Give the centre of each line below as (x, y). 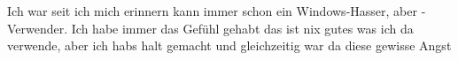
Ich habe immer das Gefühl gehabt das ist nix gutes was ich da (242, 28)
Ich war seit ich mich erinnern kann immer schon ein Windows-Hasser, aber (212, 11)
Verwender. (38, 28)
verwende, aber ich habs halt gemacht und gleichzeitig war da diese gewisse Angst (229, 45)
